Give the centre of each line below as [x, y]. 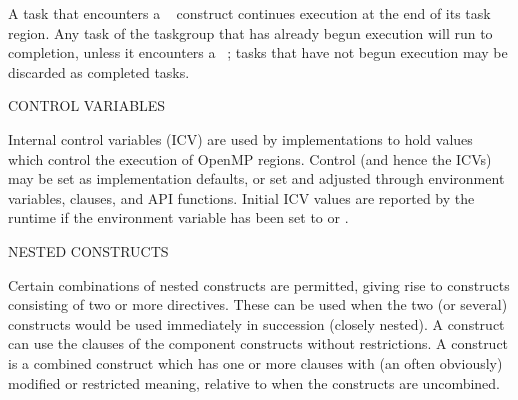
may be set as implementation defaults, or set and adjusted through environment [256, 178]
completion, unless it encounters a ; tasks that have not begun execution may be [258, 52]
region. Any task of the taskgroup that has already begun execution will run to [250, 32]
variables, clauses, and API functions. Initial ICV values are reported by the [241, 197]
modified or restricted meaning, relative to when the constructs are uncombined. [254, 382]
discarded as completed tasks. [99, 71]
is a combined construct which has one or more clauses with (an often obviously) [255, 362]
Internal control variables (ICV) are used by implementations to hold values [240, 138]
